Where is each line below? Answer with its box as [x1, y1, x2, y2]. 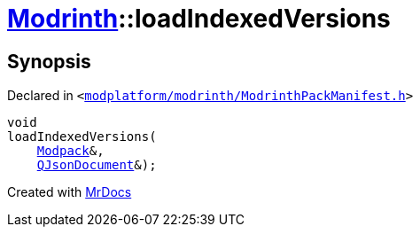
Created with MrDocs [7, 184, 132, 200]
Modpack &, [36, 144, 105, 159]
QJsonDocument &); [36, 158, 157, 173]
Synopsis [7, 50, 91, 73]
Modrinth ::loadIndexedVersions [7, 4, 391, 34]
